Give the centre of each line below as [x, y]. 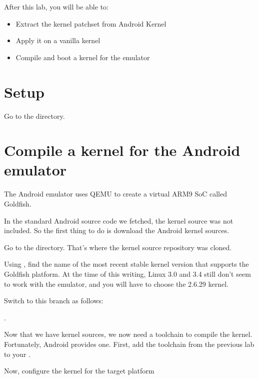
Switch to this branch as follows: [54, 301]
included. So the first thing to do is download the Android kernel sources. [117, 230]
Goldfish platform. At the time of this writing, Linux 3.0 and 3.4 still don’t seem [127, 273]
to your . [17, 354]
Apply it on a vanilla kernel [58, 40]
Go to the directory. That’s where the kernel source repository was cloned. [118, 247]
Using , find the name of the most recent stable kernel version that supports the [126, 264]
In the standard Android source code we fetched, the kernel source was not [119, 220]
